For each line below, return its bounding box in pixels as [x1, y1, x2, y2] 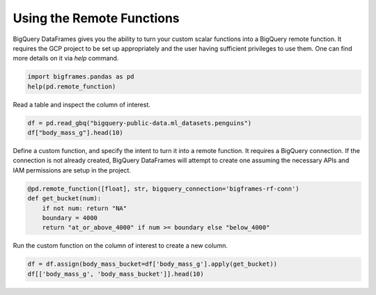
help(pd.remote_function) [27, 82, 116, 90]
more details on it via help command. [13, 54, 119, 63]
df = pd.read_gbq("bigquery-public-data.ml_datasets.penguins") [27, 119, 252, 127]
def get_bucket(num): [27, 195, 102, 202]
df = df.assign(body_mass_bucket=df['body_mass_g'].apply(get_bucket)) [27, 260, 278, 268]
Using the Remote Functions [13, 10, 180, 26]
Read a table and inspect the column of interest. [13, 100, 151, 109]
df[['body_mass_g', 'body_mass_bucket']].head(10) [27, 270, 205, 278]
